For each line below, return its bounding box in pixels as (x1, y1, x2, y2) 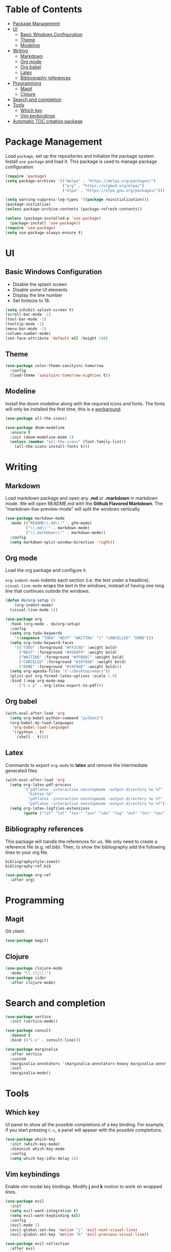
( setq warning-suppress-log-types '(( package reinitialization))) (5, 197, 149, 202)
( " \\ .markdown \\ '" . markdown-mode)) (25, 530, 106, 535)
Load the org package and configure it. (5, 567, 88, 573)
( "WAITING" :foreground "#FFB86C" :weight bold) (18, 655, 124, 660)
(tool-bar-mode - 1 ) (5, 317, 47, 322)
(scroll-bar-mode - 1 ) (5, 312, 51, 317)
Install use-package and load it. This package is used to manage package (5, 158, 157, 164)
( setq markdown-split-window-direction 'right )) (10, 540, 115, 545)
